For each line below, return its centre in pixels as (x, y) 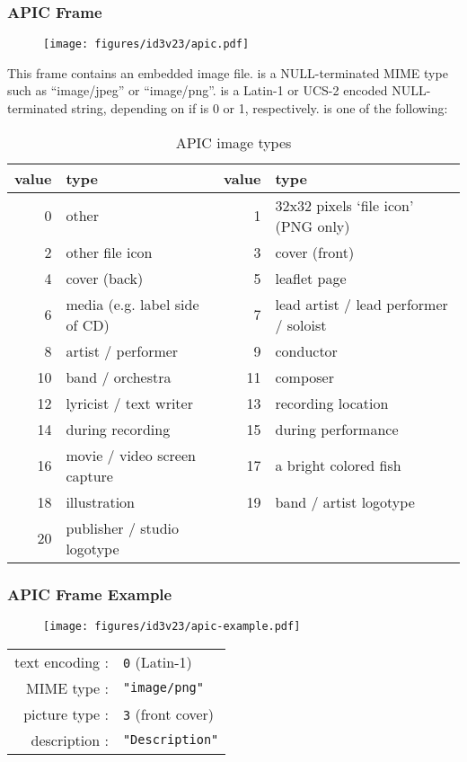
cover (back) (105, 278)
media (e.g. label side (132, 304)
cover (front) (315, 252)
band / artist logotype (345, 501)
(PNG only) (313, 226)
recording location (332, 403)
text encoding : (62, 661)
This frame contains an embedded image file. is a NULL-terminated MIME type (228, 72)
